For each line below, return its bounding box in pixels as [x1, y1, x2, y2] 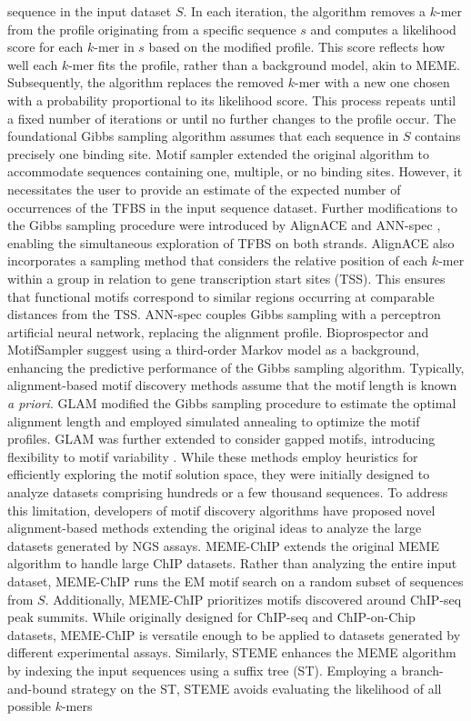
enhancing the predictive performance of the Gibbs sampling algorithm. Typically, [7, 357, 465, 376]
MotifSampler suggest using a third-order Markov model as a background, [7, 340, 420, 359]
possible [7, 696, 51, 716]
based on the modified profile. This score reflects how [148, 37, 446, 56]
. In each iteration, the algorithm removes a [183, 2, 426, 20]
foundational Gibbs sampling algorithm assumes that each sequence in [7, 126, 399, 145]
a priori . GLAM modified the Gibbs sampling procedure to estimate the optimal [7, 394, 456, 413]
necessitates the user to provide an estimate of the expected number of [7, 179, 401, 198]
